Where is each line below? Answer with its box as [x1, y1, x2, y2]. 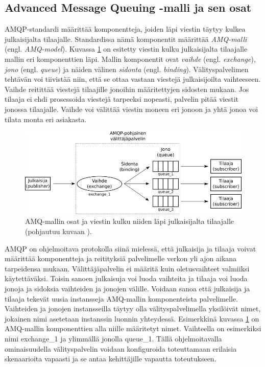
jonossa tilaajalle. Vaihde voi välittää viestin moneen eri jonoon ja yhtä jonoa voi [5, 103, 258, 114]
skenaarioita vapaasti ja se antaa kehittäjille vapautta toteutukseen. [5, 353, 216, 364]
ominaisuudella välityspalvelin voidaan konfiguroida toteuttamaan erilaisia [5, 343, 237, 354]
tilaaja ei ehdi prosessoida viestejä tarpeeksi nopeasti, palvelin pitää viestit [5, 94, 238, 104]
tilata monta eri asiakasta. [5, 113, 87, 124]
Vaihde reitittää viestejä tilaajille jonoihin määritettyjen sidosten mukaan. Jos [5, 83, 249, 94]
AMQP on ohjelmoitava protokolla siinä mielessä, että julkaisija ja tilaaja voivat [5, 243, 256, 254]
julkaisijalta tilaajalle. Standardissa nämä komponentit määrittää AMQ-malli [5, 33, 247, 44]
